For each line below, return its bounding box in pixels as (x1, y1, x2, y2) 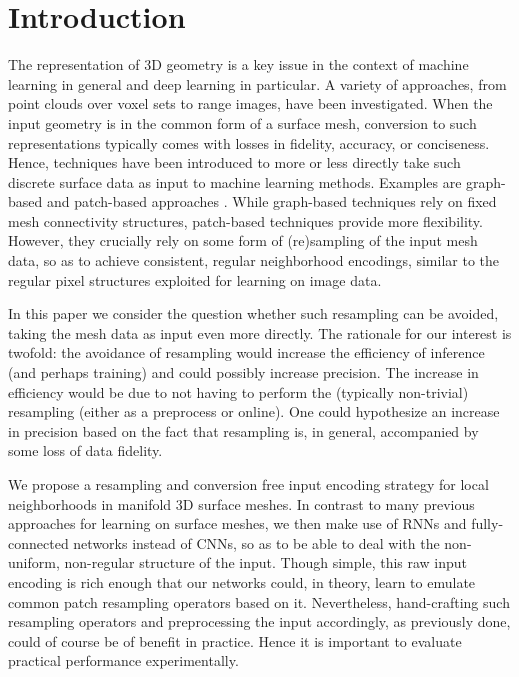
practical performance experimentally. (8, 650, 239, 671)
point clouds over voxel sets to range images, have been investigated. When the (8, 93, 493, 114)
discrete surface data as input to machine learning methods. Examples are (8, 171, 462, 192)
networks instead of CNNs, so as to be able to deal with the (73, 532, 440, 553)
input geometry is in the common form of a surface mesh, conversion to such (8, 112, 477, 133)
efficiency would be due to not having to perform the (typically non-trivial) (8, 381, 469, 402)
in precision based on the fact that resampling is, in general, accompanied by (8, 420, 479, 441)
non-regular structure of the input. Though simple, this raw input (64, 552, 468, 573)
